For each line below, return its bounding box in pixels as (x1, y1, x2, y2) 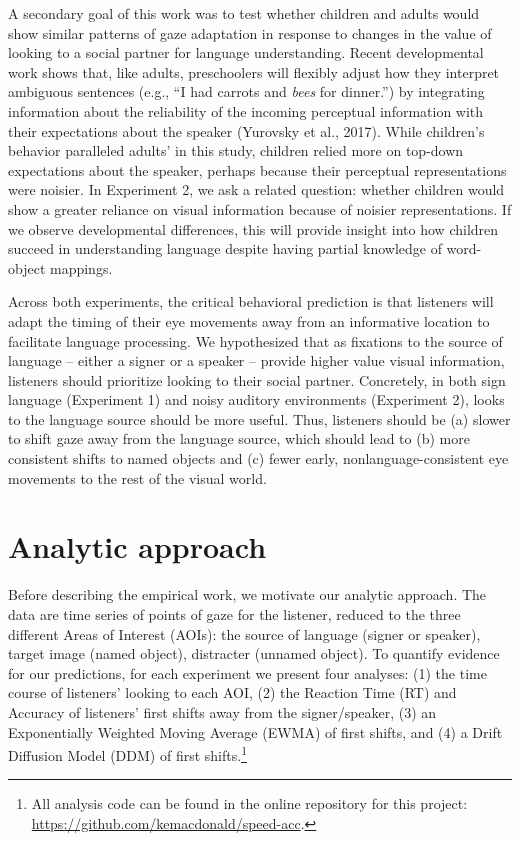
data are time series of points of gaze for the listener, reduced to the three (8, 603, 461, 624)
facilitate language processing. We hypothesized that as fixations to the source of (8, 330, 503, 351)
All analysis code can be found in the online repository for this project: (31, 793, 468, 814)
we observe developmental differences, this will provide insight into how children (8, 218, 499, 239)
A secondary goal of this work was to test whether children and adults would (8, 3, 480, 23)
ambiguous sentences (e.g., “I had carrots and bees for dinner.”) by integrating (8, 81, 485, 102)
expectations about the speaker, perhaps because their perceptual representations (8, 159, 507, 180)
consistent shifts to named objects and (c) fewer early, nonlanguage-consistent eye (8, 448, 509, 469)
